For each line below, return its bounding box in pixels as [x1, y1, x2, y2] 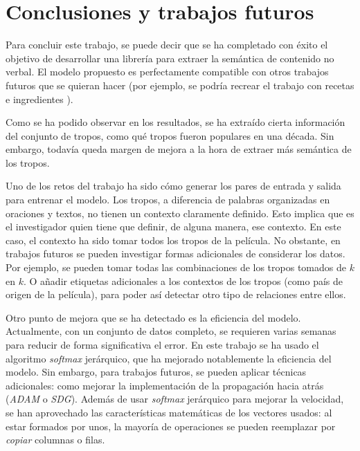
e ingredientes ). [6, 91, 73, 106]
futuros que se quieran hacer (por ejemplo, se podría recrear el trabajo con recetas [6, 77, 354, 92]
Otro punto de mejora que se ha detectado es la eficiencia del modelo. [6, 310, 301, 324]
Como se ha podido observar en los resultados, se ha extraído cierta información [6, 115, 345, 129]
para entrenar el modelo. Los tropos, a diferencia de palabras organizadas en [6, 192, 330, 207]
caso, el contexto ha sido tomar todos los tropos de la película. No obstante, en [6, 232, 341, 247]
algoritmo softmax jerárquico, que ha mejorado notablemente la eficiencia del [6, 351, 332, 365]
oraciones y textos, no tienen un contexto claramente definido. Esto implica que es [6, 205, 354, 220]
